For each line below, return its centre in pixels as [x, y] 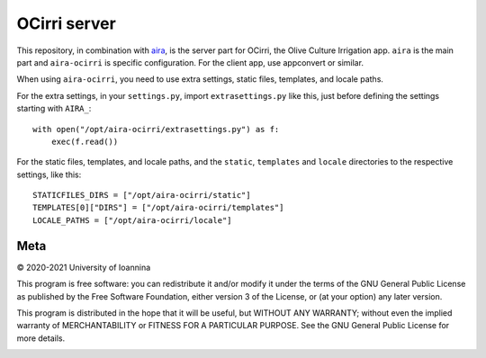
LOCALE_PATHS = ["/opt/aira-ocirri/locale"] [133, 220]
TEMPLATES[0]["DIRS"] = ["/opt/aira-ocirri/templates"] [158, 208]
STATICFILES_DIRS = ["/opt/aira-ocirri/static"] [142, 195]
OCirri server [66, 23]
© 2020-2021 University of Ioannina [84, 267]
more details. [41, 338]
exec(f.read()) [85, 141]
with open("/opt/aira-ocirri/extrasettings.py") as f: [156, 129]
